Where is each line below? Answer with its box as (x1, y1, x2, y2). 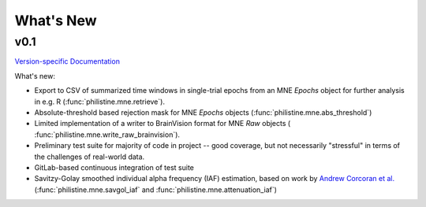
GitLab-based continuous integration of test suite (34, 162, 195, 172)
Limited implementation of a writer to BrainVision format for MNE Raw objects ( (34, 119, 291, 128)
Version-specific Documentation (14, 57, 120, 66)
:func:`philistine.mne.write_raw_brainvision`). (34, 130, 181, 139)
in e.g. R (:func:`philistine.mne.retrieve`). (34, 97, 166, 106)
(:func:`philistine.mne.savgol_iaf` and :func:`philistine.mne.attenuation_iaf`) (34, 185, 278, 194)
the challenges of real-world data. (34, 152, 145, 161)
